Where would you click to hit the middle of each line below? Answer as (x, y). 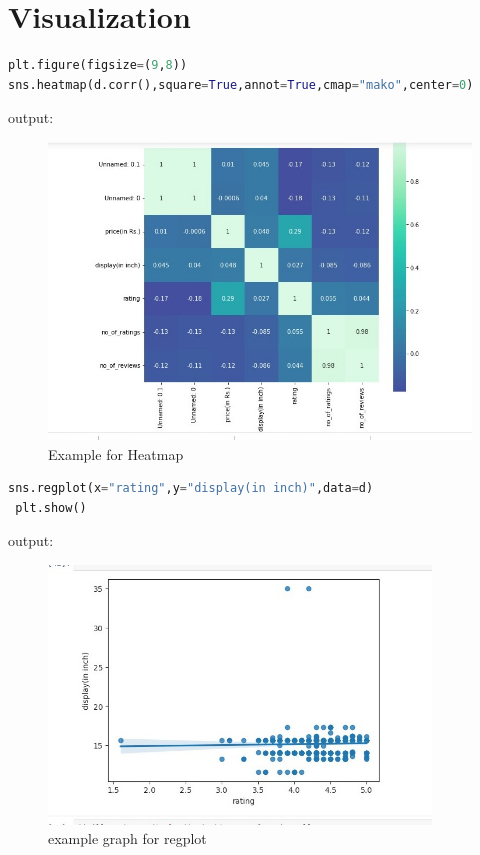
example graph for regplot (127, 838)
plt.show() (51, 507)
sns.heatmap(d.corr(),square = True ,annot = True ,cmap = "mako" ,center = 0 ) (241, 84)
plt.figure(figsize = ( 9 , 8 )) (98, 65)
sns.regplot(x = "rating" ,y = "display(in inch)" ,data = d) (191, 488)
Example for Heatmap (116, 453)
